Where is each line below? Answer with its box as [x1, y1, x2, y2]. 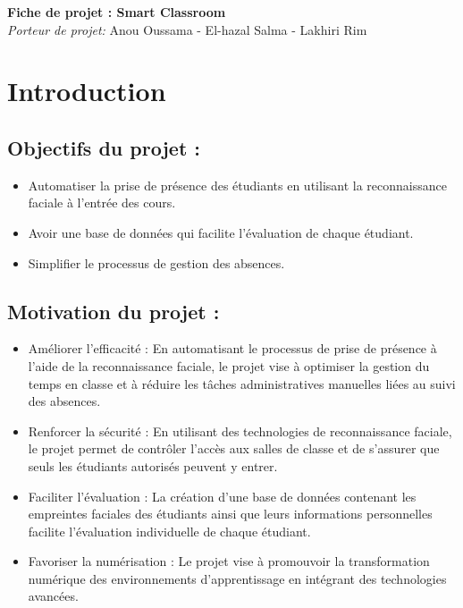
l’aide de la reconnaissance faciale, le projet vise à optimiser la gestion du [28, 356, 430, 375]
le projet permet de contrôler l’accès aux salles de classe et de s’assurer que [28, 439, 440, 458]
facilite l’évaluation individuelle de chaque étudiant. [28, 521, 311, 540]
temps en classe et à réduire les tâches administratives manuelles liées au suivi [28, 374, 456, 393]
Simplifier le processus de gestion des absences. [28, 253, 285, 272]
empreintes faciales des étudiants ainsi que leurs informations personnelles [28, 504, 433, 523]
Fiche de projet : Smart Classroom [7, 3, 226, 21]
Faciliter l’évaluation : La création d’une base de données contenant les [28, 486, 417, 505]
